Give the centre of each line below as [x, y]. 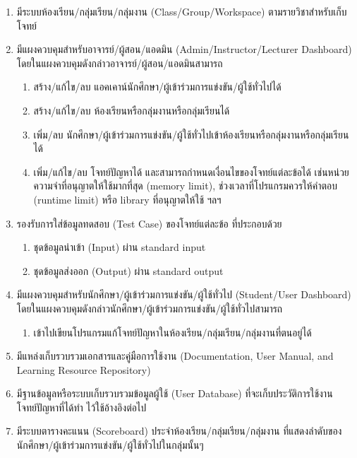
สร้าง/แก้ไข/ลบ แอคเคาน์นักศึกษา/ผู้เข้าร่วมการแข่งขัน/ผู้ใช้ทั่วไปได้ [157, 87]
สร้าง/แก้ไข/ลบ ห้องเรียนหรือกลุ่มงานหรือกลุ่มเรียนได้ [132, 110]
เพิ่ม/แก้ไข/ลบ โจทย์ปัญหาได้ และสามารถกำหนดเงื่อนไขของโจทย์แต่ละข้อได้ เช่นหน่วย [191, 171]
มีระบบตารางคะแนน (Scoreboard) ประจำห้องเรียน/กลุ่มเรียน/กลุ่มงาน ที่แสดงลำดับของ [179, 431]
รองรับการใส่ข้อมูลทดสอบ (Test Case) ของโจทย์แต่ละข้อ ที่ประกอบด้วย [149, 223]
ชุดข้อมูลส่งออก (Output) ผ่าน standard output [128, 270]
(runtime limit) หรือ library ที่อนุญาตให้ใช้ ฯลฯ [127, 199]
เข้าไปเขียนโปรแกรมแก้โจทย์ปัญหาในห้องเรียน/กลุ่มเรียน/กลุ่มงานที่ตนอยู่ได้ [173, 332]
